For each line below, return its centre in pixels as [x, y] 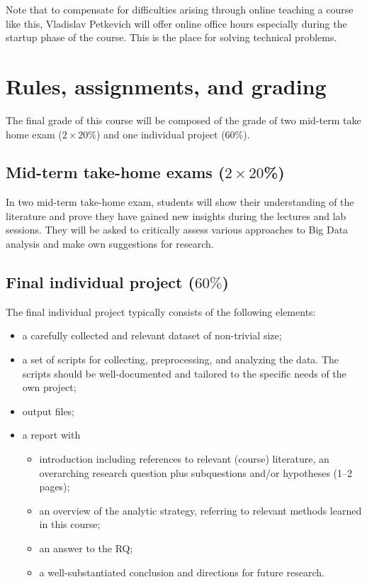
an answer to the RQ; [86, 548]
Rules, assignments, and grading [166, 86]
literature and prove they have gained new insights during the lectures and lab [176, 215]
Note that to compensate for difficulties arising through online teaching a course [180, 9]
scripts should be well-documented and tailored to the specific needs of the [184, 373]
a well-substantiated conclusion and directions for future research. [182, 572]
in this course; [70, 524]
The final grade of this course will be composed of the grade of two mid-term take [183, 120]
